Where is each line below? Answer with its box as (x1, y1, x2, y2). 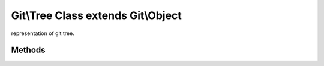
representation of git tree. (11, 30, 74, 37)
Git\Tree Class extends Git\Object (11, 9, 182, 22)
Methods (11, 45, 46, 55)
